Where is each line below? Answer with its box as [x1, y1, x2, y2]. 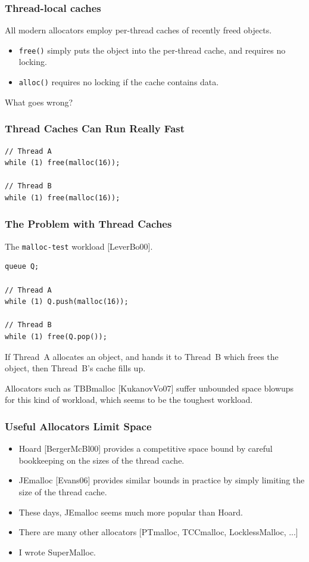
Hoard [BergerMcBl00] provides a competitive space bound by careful [18, 442, 273, 455]
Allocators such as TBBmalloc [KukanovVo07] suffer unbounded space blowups [5, 381, 294, 394]
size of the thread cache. [18, 485, 107, 498]
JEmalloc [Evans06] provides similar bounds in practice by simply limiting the [18, 474, 305, 486]
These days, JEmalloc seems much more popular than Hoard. [18, 505, 243, 518]
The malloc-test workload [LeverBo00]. [5, 240, 153, 252]
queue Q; [5, 262, 39, 271]
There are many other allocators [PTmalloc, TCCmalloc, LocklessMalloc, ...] [18, 526, 298, 538]
